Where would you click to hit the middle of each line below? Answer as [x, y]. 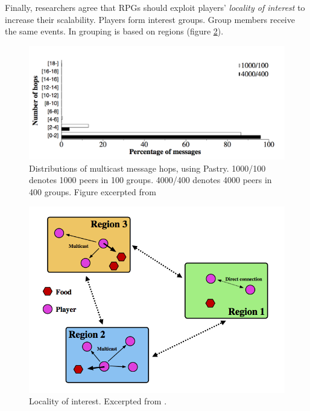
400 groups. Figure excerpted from [93, 191]
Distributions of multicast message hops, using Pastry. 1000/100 [147, 168]
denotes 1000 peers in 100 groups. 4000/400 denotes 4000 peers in [150, 180]
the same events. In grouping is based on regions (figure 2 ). [114, 31]
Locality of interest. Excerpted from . [98, 401]
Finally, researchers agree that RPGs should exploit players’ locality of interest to [155, 7]
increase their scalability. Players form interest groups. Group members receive [150, 19]
